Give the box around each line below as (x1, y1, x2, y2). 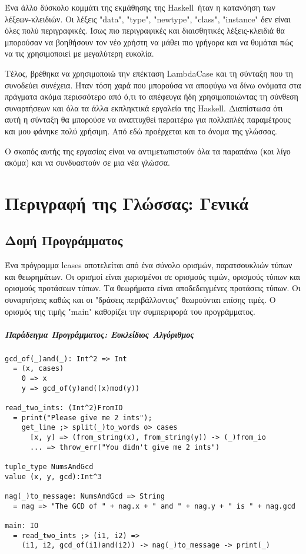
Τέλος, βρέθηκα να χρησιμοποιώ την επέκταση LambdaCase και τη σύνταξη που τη (5, 67, 293, 79)
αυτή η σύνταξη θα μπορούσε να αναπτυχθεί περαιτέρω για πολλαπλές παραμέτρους (5, 113, 291, 126)
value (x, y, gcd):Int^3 (5, 472, 102, 481)
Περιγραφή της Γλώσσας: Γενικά (5, 190, 249, 215)
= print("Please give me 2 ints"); (13, 413, 152, 422)
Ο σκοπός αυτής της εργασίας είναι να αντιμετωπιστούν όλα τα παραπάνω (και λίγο (5, 144, 291, 157)
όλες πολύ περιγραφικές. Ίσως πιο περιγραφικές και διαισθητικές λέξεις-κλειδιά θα (5, 24, 285, 37)
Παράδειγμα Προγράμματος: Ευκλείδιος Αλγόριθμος (5, 328, 194, 340)
